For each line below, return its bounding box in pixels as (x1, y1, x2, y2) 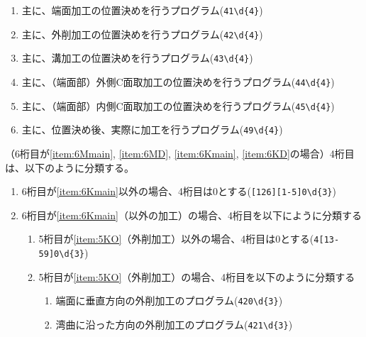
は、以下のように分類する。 (5, 160, 134, 175)
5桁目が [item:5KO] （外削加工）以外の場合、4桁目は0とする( (38, 231, 314, 246)
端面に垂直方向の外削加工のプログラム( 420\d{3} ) (55, 293, 283, 308)
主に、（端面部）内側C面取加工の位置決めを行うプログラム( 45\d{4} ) (21, 98, 335, 113)
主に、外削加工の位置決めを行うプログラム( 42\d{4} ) (21, 26, 263, 41)
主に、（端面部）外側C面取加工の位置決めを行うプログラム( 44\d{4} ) (21, 74, 335, 89)
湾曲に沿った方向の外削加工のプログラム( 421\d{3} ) (55, 316, 293, 331)
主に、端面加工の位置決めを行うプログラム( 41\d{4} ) (21, 3, 263, 17)
